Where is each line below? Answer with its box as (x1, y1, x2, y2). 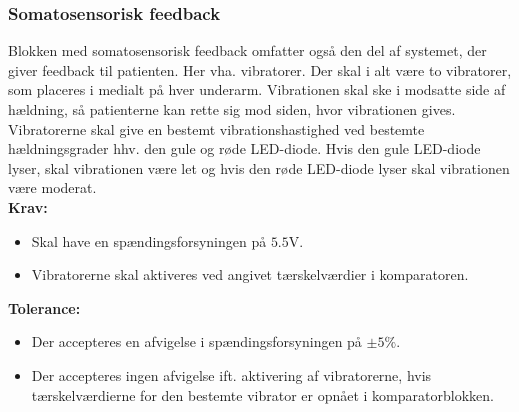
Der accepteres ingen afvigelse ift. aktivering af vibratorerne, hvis (31, 364, 432, 385)
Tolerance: (8, 297, 81, 318)
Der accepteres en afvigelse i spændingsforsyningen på (31, 331, 362, 352)
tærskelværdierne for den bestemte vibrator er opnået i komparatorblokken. (31, 384, 494, 405)
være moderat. (8, 177, 97, 198)
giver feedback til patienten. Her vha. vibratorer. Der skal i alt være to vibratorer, (8, 59, 512, 80)
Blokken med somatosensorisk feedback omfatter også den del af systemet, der (8, 40, 487, 61)
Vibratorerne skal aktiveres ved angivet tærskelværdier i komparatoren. (31, 264, 469, 285)
